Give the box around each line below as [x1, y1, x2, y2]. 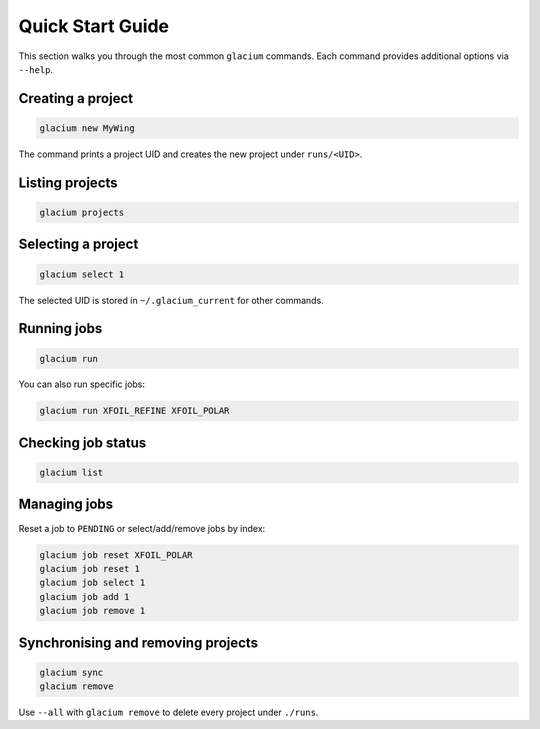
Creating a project [18, 90, 134, 107]
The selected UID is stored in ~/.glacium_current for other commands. [18, 294, 324, 306]
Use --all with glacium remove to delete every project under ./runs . [18, 706, 319, 719]
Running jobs [18, 320, 103, 337]
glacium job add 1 [39, 591, 130, 602]
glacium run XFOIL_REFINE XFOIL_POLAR [39, 405, 230, 417]
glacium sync [39, 666, 104, 678]
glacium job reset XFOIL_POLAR [39, 549, 194, 560]
